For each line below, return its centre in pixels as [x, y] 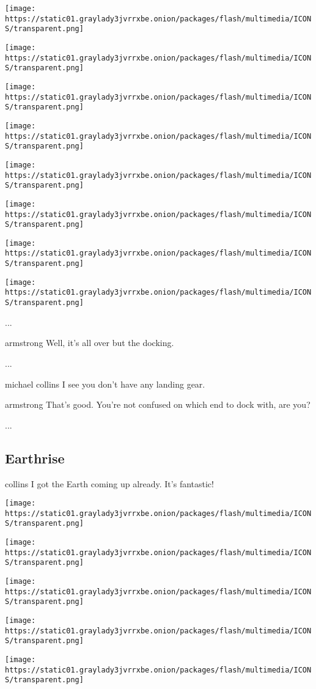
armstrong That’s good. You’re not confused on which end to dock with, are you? [158, 404]
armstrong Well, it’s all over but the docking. [90, 343]
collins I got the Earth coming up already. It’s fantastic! [109, 483]
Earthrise [35, 458]
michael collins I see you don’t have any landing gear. [105, 384]
